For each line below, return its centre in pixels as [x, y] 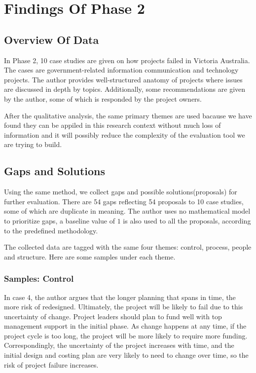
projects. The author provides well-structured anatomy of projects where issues [123, 79]
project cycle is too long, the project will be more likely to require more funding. [126, 335]
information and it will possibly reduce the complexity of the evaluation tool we [125, 134]
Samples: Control [39, 279]
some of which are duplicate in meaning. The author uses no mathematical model [127, 211]
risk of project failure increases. [51, 364]
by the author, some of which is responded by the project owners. [103, 98]
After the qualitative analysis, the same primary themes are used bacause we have [128, 115]
